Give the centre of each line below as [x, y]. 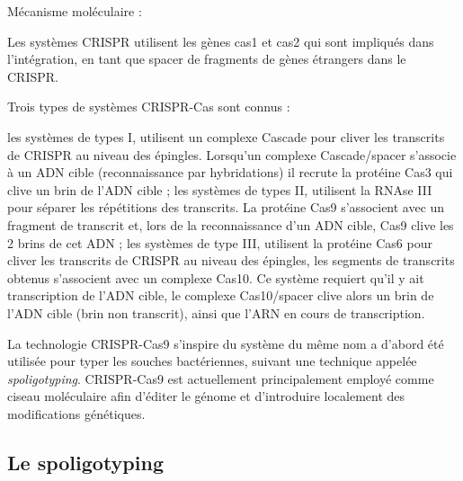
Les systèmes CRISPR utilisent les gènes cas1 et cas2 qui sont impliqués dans [221, 41]
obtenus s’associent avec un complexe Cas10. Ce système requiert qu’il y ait [216, 277]
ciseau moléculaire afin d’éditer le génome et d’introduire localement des [206, 396]
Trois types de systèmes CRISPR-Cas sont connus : [149, 107]
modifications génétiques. [76, 413]
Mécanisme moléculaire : [75, 11]
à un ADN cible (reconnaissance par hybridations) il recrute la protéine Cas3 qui [230, 172]
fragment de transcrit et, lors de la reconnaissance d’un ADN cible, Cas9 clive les [231, 224]
